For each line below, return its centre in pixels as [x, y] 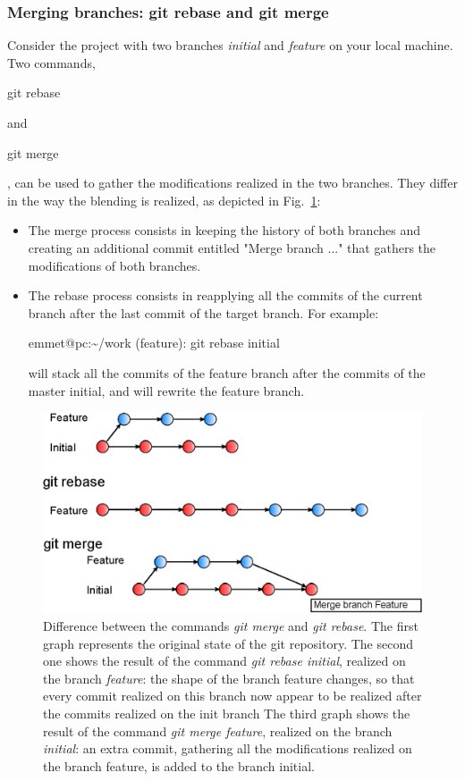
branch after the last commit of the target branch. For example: [203, 312]
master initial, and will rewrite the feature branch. [166, 390]
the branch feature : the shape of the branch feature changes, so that [229, 678]
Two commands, [51, 62]
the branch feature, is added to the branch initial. [179, 765]
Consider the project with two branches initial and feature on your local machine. [230, 45]
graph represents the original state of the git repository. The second [228, 643]
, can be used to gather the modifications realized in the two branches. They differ [232, 183]
